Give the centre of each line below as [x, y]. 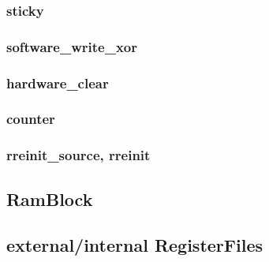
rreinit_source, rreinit [78, 155]
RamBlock [50, 198]
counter [31, 119]
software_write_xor [72, 46]
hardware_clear [58, 82]
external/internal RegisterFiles [135, 245]
